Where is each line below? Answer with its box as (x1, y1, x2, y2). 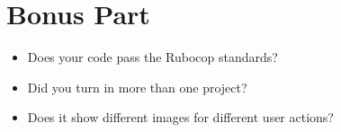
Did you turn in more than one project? (27, 77, 247, 96)
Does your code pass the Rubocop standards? (27, 48, 278, 66)
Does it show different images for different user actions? (27, 108, 334, 127)
